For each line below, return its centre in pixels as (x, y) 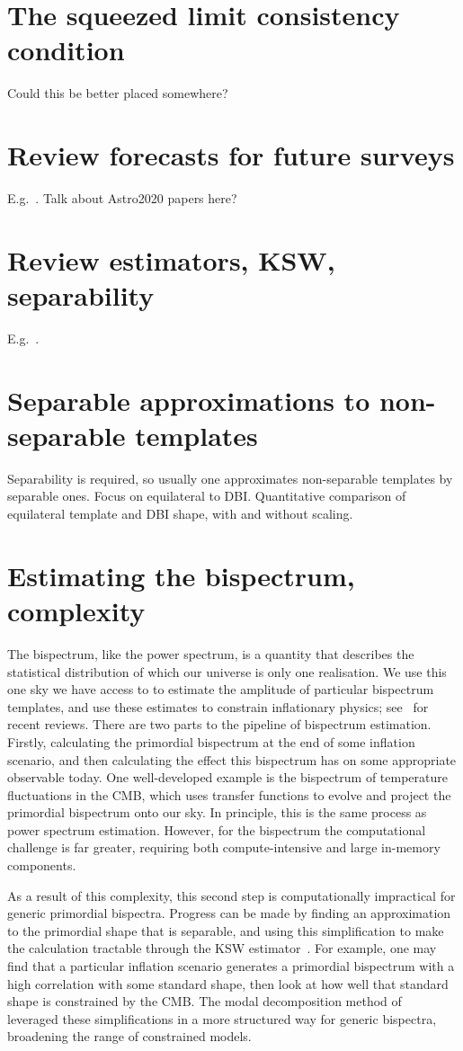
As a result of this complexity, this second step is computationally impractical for (231, 895)
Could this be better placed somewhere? (118, 93)
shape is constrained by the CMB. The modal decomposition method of (205, 1001)
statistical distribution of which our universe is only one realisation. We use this (227, 671)
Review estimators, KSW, (171, 259)
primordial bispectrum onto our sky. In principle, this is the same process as (217, 812)
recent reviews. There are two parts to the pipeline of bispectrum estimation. (219, 724)
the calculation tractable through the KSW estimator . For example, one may (222, 948)
